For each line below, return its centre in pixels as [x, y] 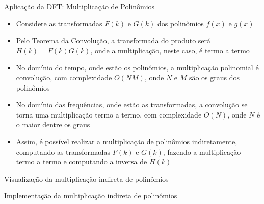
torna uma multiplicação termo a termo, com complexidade [109, 114]
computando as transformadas [63, 151]
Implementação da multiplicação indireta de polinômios [91, 196]
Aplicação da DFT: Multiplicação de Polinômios [80, 6]
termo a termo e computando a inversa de [82, 162]
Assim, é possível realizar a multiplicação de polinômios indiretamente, [127, 141]
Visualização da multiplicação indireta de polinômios [86, 178]
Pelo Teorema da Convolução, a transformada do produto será [113, 40]
